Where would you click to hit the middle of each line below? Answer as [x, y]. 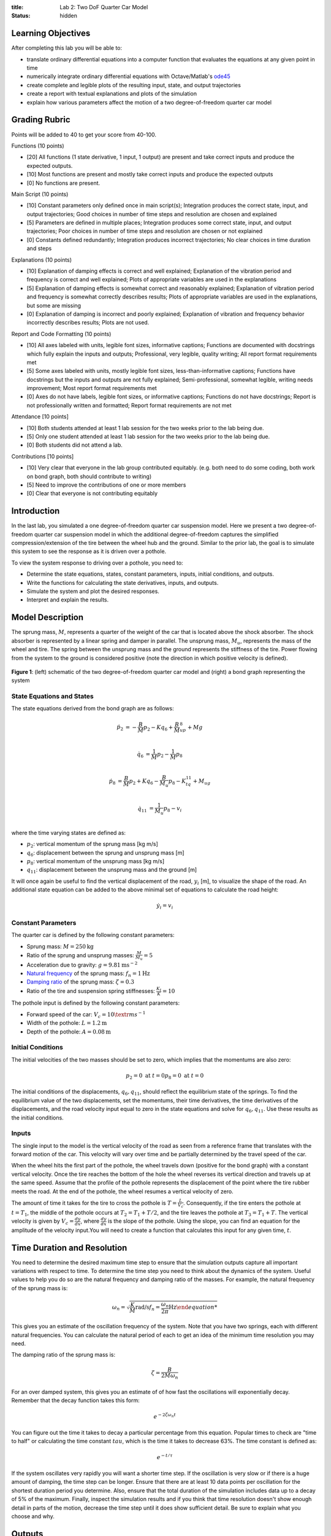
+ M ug [202, 782]
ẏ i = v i [165, 906]
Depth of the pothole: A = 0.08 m [69, 1032]
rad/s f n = [148, 1308]
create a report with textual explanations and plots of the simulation [112, 94]
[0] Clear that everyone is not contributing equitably [92, 493]
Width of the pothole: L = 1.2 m [67, 1023]
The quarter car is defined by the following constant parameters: [93, 935]
